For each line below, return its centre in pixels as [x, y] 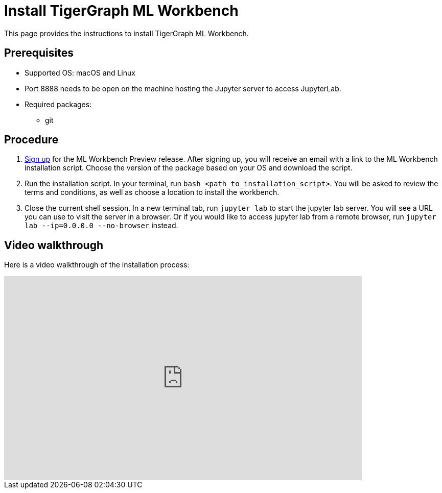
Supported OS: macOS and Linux [80, 72]
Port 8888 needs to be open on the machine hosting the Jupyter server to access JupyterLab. [183, 88]
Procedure [31, 140]
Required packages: [58, 104]
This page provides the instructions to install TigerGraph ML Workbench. [126, 33]
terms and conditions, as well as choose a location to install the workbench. [152, 192]
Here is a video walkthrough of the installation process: [97, 265]
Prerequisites [39, 53]
